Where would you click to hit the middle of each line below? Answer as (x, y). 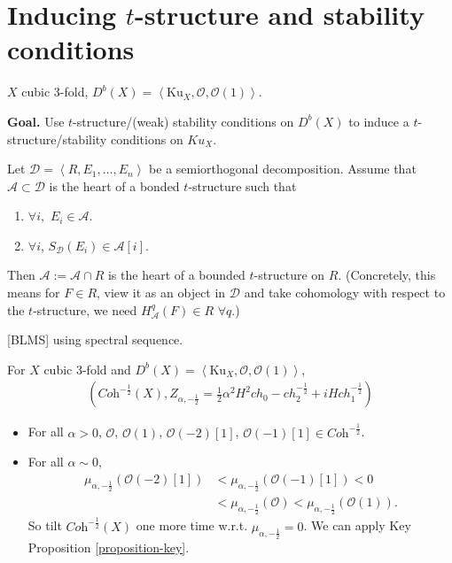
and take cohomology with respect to (345, 293)
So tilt (45, 525)
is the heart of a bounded (176, 275)
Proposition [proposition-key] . (109, 547)
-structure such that (242, 185)
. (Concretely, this (387, 275)
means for (34, 293)
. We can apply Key (357, 525)
